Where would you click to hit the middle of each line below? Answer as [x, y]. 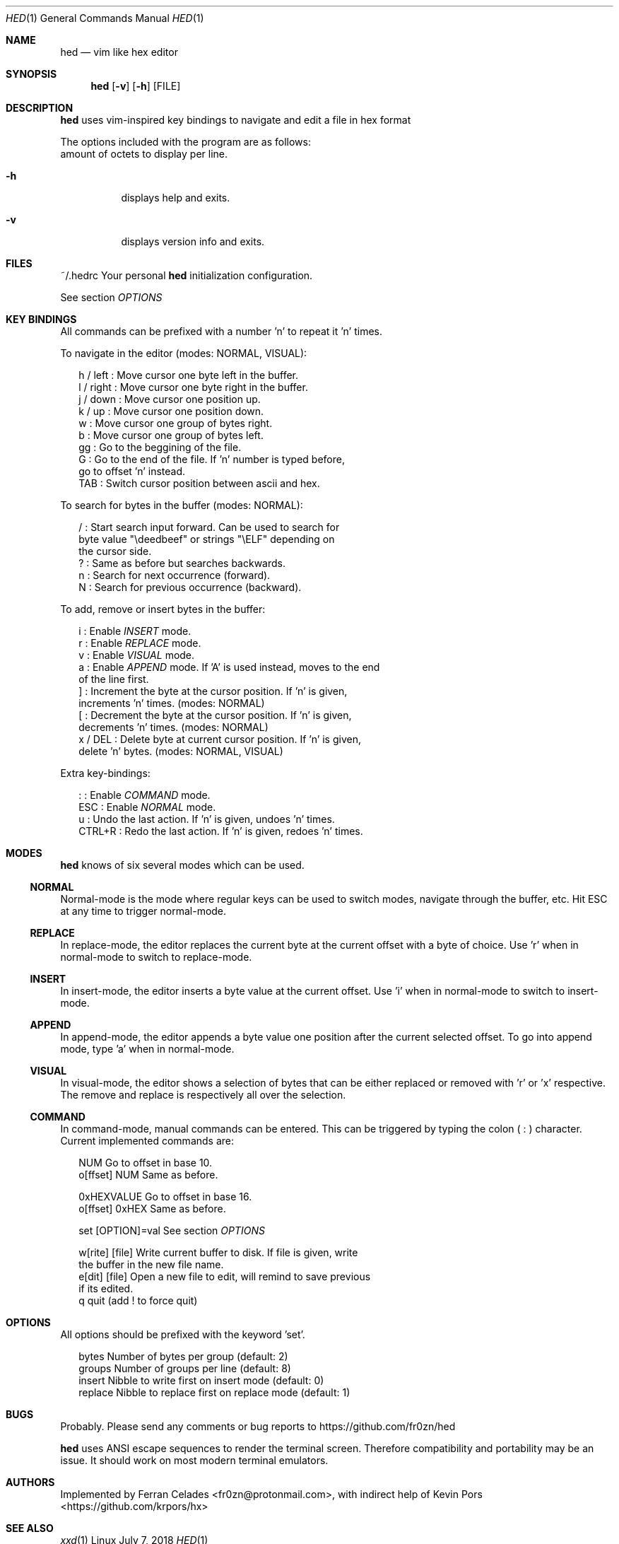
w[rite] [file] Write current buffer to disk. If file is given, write [218, 1252]
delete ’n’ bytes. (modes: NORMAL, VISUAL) [181, 751]
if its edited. [106, 1288]
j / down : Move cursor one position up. [170, 399]
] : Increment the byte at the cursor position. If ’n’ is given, [213, 691]
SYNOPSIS [31, 74]
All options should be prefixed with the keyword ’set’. [183, 1334]
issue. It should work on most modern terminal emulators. [194, 1460]
